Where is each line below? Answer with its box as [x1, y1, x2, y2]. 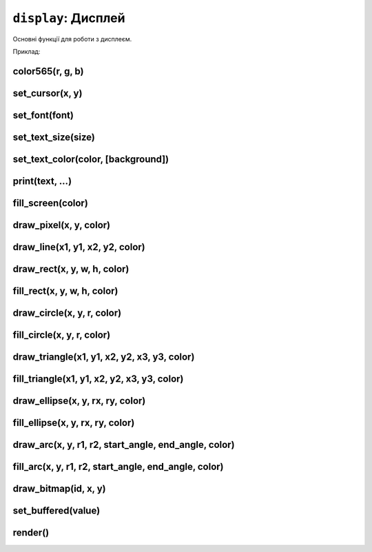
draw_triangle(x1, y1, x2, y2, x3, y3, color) [12, 351, 195, 362]
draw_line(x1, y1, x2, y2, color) [12, 241, 145, 253]
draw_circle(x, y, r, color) [12, 307, 122, 318]
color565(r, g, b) [12, 65, 84, 77]
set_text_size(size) [12, 131, 96, 143]
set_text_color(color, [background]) [12, 153, 169, 165]
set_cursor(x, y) [12, 87, 83, 99]
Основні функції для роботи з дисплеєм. [12, 34, 132, 43]
